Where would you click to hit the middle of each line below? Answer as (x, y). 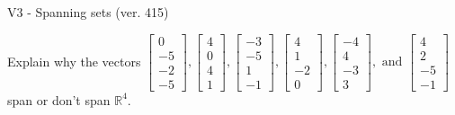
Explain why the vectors (74, 61)
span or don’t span (59, 99)
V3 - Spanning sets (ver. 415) (88, 12)
